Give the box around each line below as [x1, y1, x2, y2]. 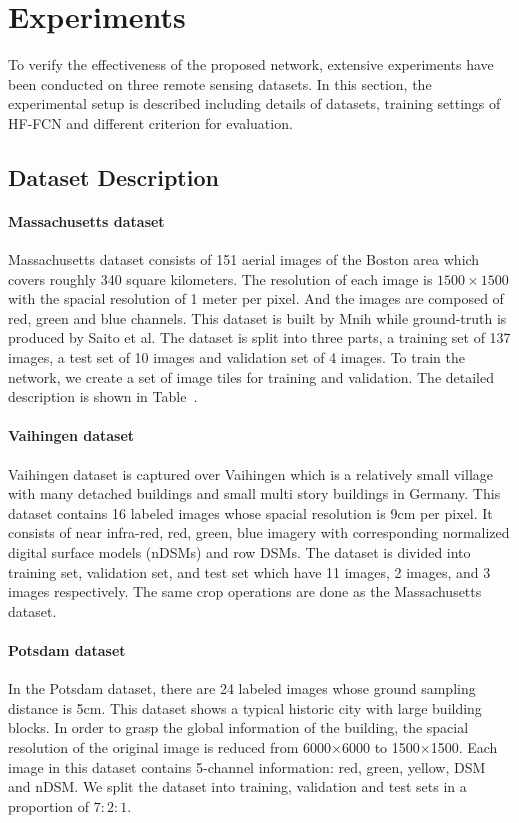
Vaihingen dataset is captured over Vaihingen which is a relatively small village [8, 463, 493, 484]
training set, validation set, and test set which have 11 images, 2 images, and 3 [8, 561, 491, 582]
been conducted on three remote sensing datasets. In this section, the [8, 73, 432, 94]
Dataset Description [8, 161, 219, 192]
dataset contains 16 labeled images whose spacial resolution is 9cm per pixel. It [8, 502, 493, 523]
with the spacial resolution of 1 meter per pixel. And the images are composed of [8, 288, 504, 309]
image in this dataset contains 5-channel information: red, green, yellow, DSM [8, 756, 486, 777]
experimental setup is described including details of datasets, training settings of [8, 93, 501, 114]
